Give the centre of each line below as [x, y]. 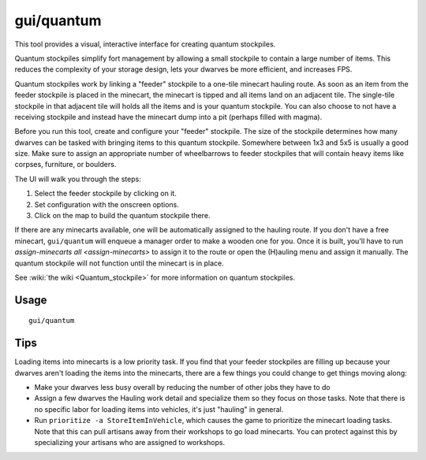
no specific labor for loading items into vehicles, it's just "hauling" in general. [159, 409]
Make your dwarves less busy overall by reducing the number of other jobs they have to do [182, 388]
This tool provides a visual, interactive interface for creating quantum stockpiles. [145, 44]
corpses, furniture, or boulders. [65, 165]
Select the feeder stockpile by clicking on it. [105, 194]
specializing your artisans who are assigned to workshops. [129, 443]
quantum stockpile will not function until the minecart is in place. [119, 263]
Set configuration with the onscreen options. [106, 204]
